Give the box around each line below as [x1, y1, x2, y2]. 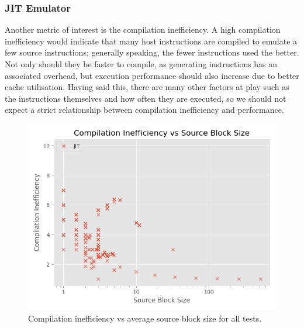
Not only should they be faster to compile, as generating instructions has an [5, 58, 278, 70]
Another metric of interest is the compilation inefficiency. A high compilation [5, 23, 281, 36]
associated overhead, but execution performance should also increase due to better [5, 69, 299, 81]
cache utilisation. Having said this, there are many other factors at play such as [5, 81, 289, 93]
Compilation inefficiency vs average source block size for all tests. [28, 312, 262, 324]
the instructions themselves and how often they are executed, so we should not [5, 92, 286, 104]
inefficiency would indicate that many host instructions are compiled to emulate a [5, 34, 298, 47]
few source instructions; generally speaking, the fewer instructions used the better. [5, 46, 299, 58]
